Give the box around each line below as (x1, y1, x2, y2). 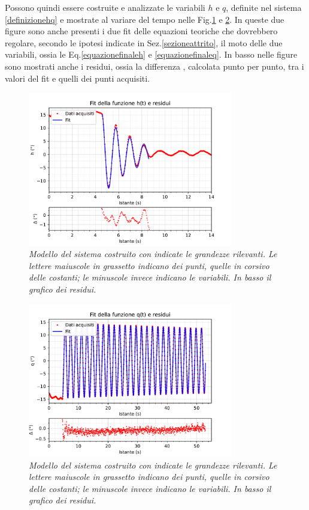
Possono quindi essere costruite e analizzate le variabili (5, 1, 205, 13)
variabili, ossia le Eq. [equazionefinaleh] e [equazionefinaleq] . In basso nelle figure (5, 48, 298, 61)
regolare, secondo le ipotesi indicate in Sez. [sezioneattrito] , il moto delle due (5, 36, 283, 49)
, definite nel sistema (226, 1, 302, 13)
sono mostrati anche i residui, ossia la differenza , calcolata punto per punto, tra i (5, 59, 304, 72)
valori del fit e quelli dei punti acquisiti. (5, 71, 150, 84)
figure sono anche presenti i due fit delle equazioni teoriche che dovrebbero (5, 25, 278, 37)
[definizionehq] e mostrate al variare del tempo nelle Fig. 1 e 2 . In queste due (5, 13, 284, 25)
